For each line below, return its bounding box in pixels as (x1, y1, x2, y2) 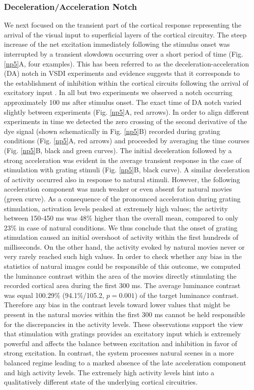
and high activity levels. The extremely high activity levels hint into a (4, 367, 214, 377)
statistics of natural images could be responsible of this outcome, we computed (4, 261, 241, 271)
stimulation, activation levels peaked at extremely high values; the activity (4, 203, 228, 213)
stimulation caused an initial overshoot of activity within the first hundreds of (4, 232, 238, 242)
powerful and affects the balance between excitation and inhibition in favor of (4, 338, 237, 348)
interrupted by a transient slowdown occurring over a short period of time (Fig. (4, 49, 243, 59)
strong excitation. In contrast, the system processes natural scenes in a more (4, 348, 234, 358)
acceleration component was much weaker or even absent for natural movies (4, 184, 232, 194)
